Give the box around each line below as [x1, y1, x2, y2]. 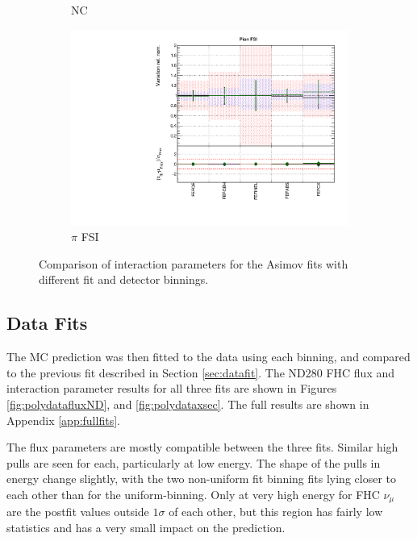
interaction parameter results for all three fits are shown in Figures [6, 380, 337, 397]
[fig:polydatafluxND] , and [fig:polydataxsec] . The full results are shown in [6, 396, 369, 413]
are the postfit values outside [6, 503, 149, 520]
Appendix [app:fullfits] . [6, 411, 120, 428]
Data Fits [6, 310, 88, 335]
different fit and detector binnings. [39, 271, 209, 288]
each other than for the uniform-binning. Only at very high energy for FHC [6, 486, 380, 503]
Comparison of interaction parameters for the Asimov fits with [39, 255, 348, 272]
